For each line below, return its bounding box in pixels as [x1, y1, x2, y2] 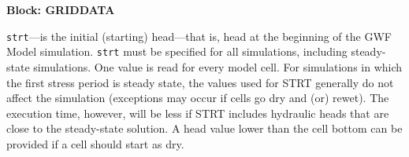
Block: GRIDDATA [6, 2, 115, 17]
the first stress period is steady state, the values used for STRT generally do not [6, 74, 394, 90]
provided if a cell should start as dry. [6, 135, 184, 152]
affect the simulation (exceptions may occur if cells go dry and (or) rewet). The [6, 89, 389, 106]
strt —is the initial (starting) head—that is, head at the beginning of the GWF [6, 27, 392, 44]
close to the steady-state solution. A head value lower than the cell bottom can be [6, 120, 403, 137]
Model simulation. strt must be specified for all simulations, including [6, 43, 348, 60]
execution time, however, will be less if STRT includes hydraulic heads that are [6, 104, 389, 121]
